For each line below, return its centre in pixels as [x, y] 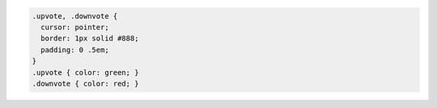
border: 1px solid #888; [90, 39]
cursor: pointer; [75, 27]
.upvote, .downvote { [75, 16]
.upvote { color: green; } [85, 72]
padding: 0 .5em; [75, 50]
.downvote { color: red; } [85, 83]
